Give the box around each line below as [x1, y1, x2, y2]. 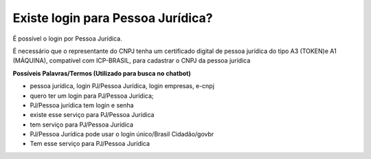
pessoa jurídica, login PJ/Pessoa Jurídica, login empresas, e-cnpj [30, 82, 214, 90]
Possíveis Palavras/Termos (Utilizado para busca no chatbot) [12, 69, 192, 77]
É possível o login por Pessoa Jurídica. [12, 34, 123, 43]
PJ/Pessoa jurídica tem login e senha [30, 100, 134, 109]
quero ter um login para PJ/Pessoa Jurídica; [30, 92, 154, 100]
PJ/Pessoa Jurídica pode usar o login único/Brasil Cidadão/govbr [30, 130, 214, 138]
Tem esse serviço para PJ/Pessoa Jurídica [30, 140, 150, 148]
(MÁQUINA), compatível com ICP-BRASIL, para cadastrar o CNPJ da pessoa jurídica [12, 56, 251, 65]
